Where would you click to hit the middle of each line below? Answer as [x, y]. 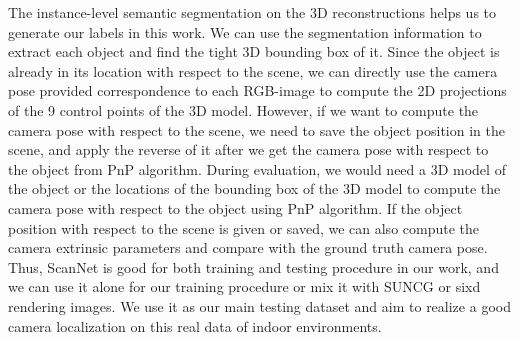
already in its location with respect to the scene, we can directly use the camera [253, 70]
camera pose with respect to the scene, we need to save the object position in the [256, 129]
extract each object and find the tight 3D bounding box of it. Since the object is [254, 51]
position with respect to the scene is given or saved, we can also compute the [244, 227]
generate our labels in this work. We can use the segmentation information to [245, 31]
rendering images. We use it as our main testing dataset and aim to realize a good [259, 305]
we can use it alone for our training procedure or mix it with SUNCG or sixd [244, 286]
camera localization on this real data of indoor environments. [195, 325]
